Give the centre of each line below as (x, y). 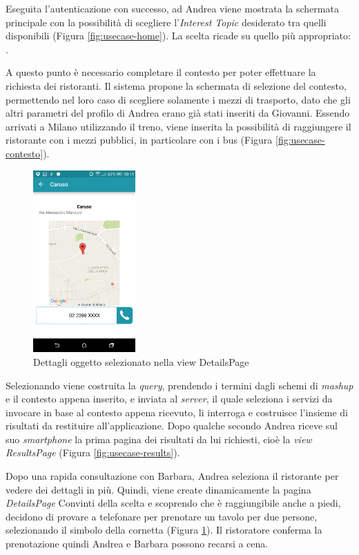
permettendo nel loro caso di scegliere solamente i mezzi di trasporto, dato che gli (178, 99)
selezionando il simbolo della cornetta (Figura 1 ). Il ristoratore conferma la (164, 530)
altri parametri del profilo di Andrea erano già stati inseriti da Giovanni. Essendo (178, 113)
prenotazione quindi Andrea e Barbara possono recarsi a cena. (137, 544)
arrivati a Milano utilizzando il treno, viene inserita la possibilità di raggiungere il (178, 126)
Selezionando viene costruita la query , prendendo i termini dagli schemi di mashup (179, 385)
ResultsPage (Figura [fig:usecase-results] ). (93, 452)
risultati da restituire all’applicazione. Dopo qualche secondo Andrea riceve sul (172, 426)
